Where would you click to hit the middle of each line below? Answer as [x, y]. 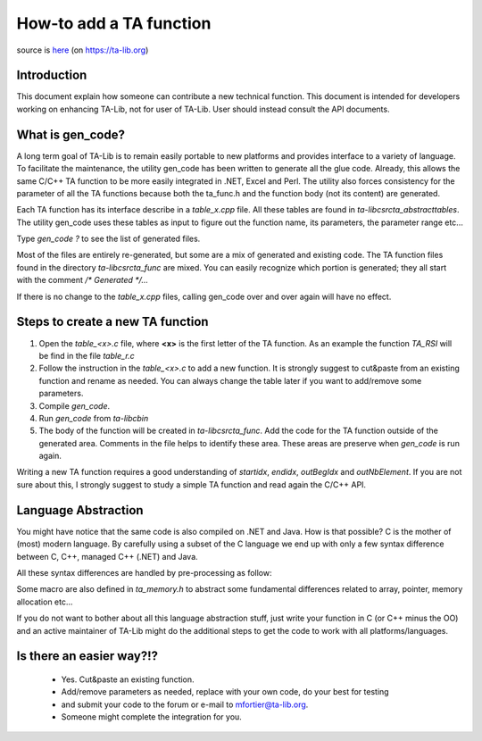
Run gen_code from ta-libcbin [94, 418]
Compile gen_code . [75, 405]
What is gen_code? [71, 134]
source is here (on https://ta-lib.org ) [83, 50]
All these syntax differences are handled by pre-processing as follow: [144, 572]
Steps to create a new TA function [112, 322]
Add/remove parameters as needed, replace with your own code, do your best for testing [225, 692]
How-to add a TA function [114, 23]
